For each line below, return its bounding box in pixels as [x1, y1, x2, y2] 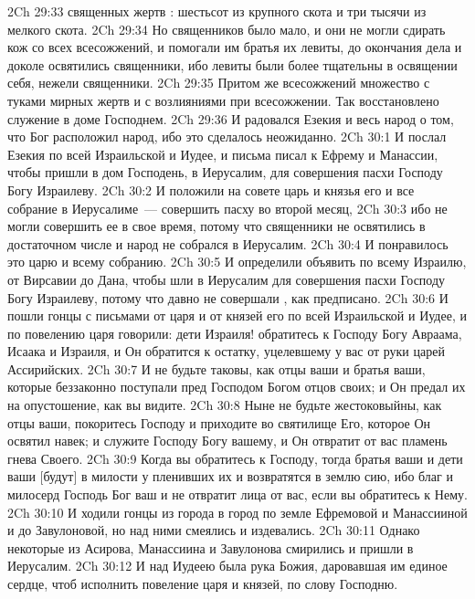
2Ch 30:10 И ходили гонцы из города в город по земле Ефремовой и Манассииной [7, 502, 468, 521]
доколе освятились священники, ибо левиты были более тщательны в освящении [7, 55, 458, 74]
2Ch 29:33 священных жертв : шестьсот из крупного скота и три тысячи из [7, 2, 427, 20]
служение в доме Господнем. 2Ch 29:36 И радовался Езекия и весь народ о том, [7, 109, 454, 128]
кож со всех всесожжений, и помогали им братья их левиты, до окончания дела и [7, 37, 462, 57]
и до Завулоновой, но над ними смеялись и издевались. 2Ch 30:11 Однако [7, 520, 420, 540]
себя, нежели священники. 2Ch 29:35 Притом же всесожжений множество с [7, 73, 430, 92]
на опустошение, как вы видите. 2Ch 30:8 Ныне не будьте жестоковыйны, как [7, 395, 442, 415]
